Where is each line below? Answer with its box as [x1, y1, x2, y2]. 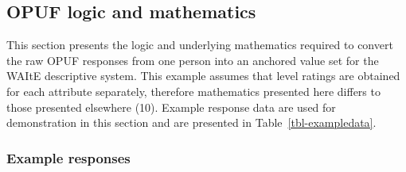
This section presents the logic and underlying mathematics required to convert [6, 36, 393, 53]
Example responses [6, 147, 131, 167]
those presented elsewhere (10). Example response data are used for [6, 98, 336, 115]
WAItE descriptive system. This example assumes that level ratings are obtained [6, 67, 400, 84]
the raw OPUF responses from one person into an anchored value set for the [6, 52, 379, 68]
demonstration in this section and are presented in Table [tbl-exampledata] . [6, 114, 377, 131]
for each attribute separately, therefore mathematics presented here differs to [6, 82, 381, 99]
